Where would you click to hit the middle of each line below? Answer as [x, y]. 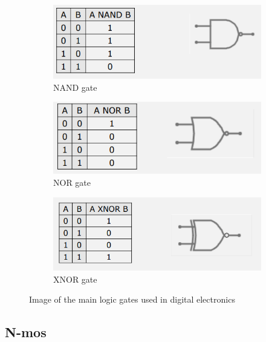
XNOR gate [75, 279]
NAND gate [75, 87]
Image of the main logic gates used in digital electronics [132, 299]
